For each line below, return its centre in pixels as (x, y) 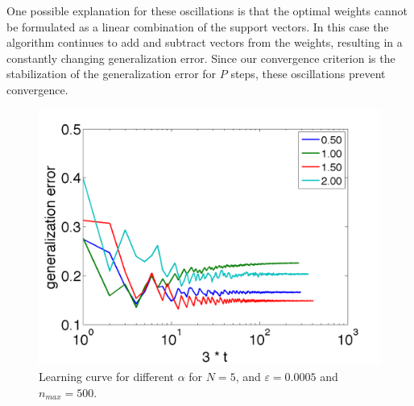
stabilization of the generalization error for (112, 74)
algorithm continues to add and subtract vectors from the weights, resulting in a (205, 42)
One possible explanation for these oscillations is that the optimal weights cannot (207, 10)
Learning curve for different (106, 377)
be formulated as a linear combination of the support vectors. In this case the (198, 26)
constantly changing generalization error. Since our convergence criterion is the (201, 58)
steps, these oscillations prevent (308, 74)
